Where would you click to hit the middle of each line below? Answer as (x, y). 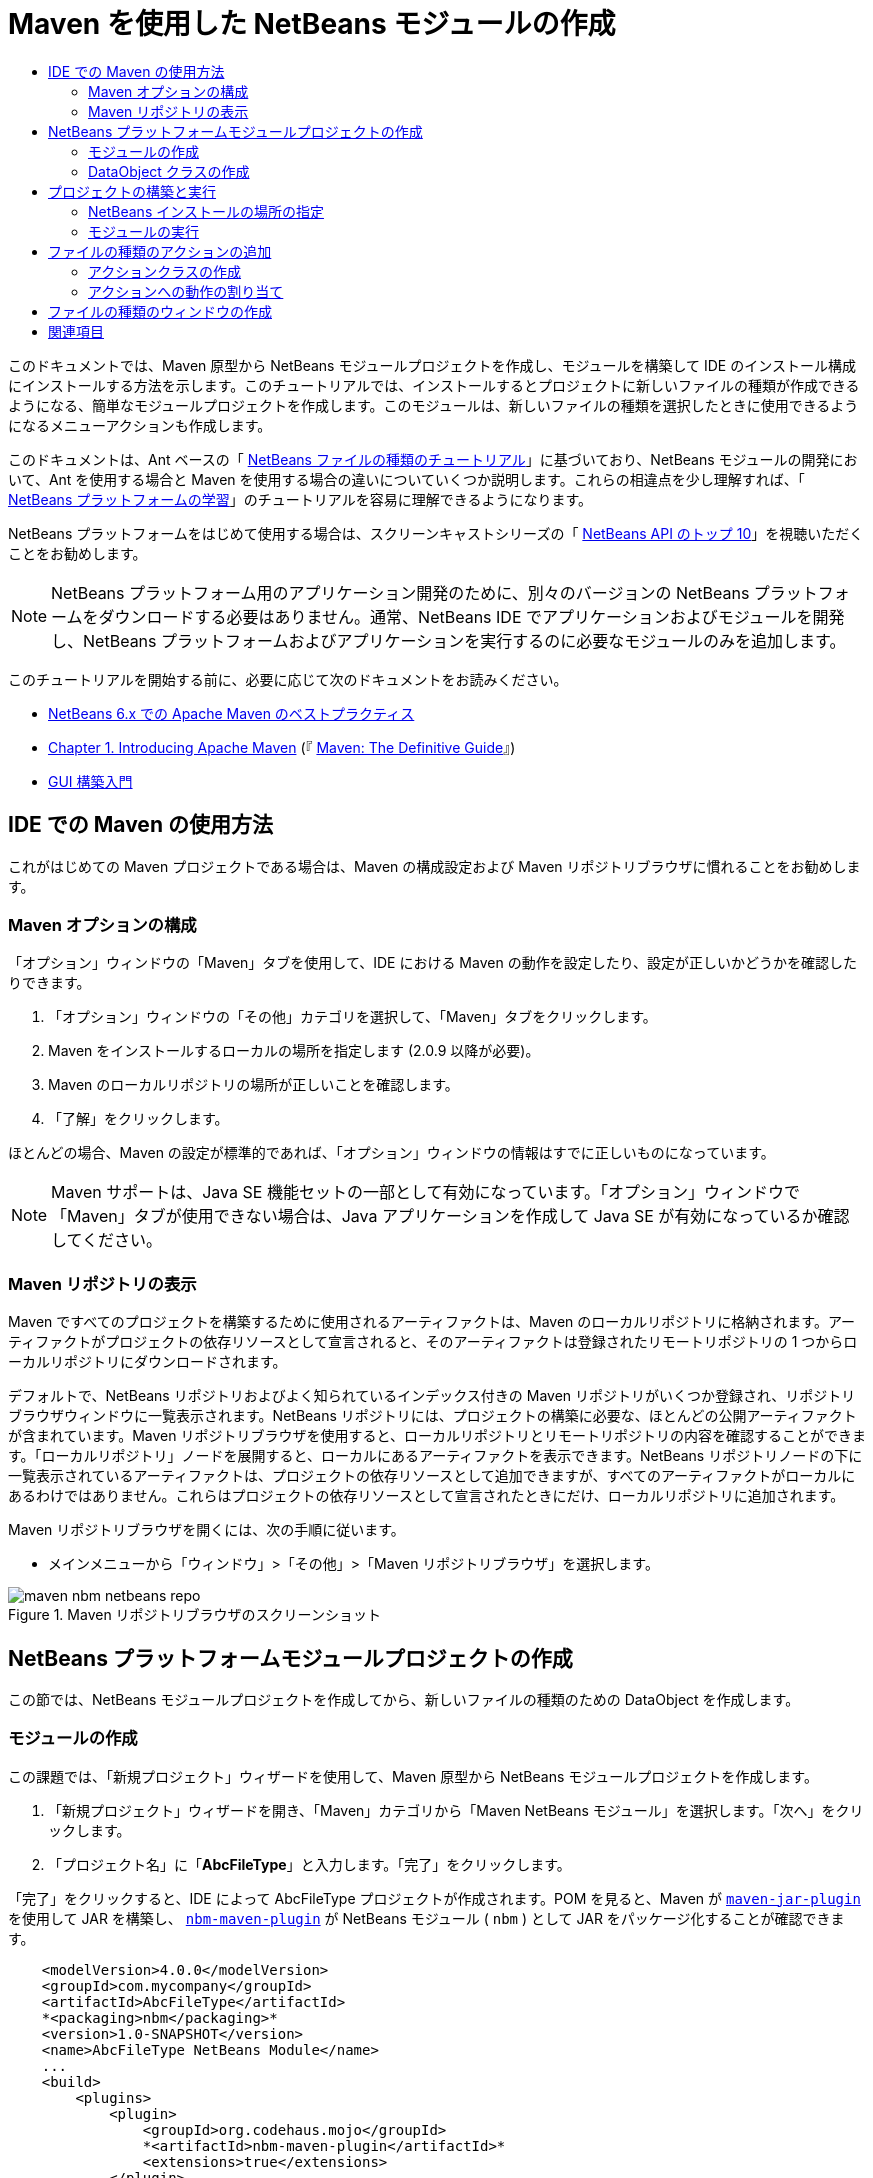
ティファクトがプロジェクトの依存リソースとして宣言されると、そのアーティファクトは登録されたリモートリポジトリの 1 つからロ (433, 1342)
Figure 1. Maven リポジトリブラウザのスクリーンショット (194, 1615)
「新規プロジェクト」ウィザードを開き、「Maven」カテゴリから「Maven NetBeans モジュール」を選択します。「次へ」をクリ (456, 1810)
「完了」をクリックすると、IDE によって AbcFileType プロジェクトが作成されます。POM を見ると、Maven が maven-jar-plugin (434, 1898)
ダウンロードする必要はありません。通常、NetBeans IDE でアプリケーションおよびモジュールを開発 (471, 616)
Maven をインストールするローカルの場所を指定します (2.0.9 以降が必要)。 (294, 1051)
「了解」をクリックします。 (138, 1119)
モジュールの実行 (144, 231)
